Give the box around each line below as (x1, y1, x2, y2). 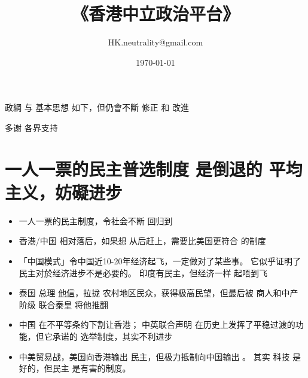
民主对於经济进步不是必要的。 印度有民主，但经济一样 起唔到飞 (19, 266, 268, 279)
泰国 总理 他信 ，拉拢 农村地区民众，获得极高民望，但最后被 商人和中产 (19, 286, 298, 299)
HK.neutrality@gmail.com (108, 36, 203, 48)
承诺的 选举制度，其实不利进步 (52, 330, 173, 342)
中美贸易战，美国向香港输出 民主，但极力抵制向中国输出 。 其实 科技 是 (19, 350, 301, 362)
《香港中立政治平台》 (71, 1, 239, 26)
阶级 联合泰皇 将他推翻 (19, 298, 109, 310)
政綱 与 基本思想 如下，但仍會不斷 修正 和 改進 (5, 101, 189, 114)
